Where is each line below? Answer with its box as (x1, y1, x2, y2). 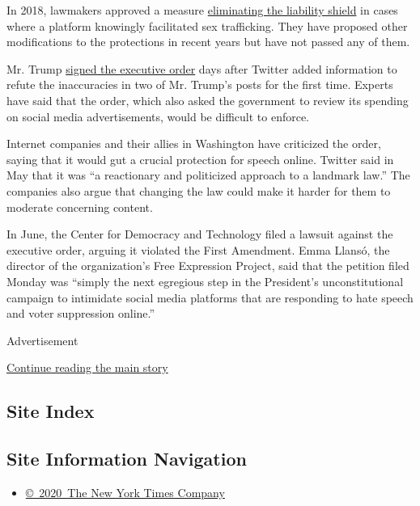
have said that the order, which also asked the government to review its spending (6, 91, 409, 108)
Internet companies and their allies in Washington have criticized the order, (6, 135, 381, 152)
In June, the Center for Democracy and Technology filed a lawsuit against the (6, 226, 393, 242)
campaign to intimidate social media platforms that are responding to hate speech (6, 289, 414, 306)
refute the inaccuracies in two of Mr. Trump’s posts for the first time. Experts (6, 76, 393, 93)
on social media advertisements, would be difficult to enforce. (6, 108, 310, 124)
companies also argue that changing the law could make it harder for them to (6, 182, 391, 199)
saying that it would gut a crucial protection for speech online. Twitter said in (6, 150, 394, 167)
